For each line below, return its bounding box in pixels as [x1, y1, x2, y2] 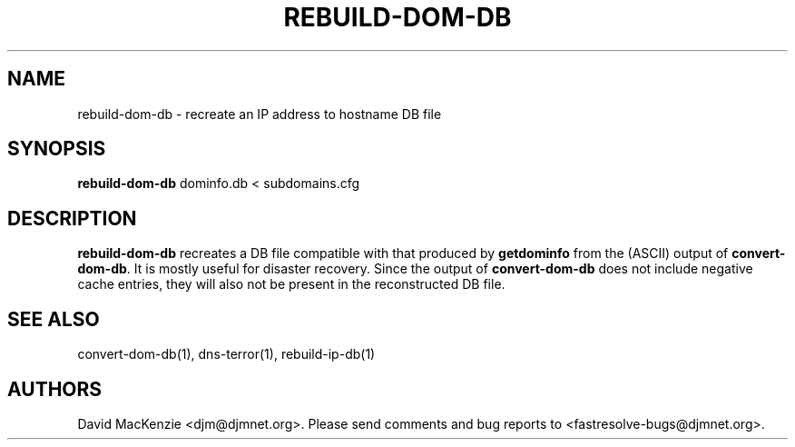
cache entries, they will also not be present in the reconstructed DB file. [77, 276, 505, 293]
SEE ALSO [7, 307, 100, 331]
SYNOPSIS [7, 137, 106, 161]
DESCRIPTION [7, 206, 137, 230]
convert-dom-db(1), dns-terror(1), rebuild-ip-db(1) [77, 346, 376, 363]
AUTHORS [7, 377, 103, 401]
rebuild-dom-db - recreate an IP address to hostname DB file [77, 105, 442, 122]
